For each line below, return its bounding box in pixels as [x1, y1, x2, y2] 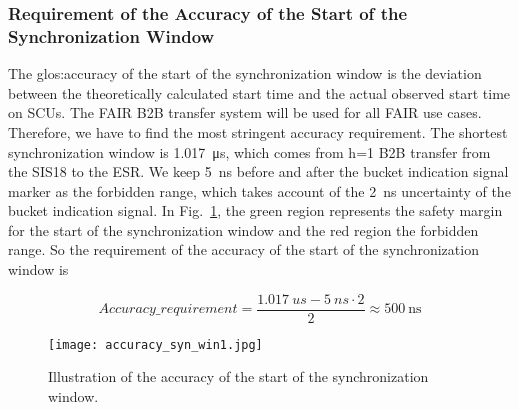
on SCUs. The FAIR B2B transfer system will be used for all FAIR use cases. [8, 102, 482, 123]
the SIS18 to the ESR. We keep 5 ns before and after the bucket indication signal [8, 161, 509, 182]
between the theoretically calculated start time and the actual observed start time [8, 82, 511, 103]
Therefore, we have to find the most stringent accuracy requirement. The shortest [8, 121, 508, 142]
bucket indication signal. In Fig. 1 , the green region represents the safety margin [8, 200, 503, 221]
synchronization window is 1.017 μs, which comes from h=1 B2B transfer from [8, 141, 491, 162]
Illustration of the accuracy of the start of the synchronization [48, 366, 429, 387]
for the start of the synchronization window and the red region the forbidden [8, 219, 479, 240]
